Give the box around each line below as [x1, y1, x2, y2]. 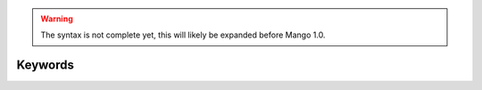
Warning [40, 13, 73, 24]
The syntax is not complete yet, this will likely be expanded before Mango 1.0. [40, 29, 326, 40]
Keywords [16, 58, 75, 73]
